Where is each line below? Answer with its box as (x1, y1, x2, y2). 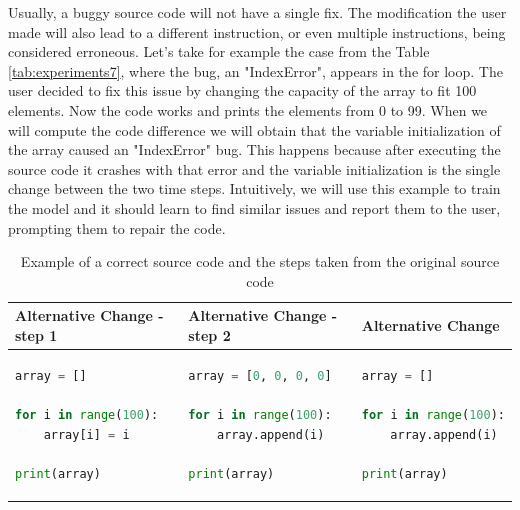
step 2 (188, 324, 231, 345)
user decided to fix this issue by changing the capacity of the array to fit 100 (8, 80, 477, 101)
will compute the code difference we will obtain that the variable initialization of (8, 119, 501, 140)
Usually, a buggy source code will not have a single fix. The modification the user (8, 2, 507, 22)
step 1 (15, 324, 58, 345)
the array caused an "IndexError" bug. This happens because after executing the (8, 139, 501, 160)
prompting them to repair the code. (8, 217, 226, 238)
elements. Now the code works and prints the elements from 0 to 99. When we (8, 99, 488, 120)
